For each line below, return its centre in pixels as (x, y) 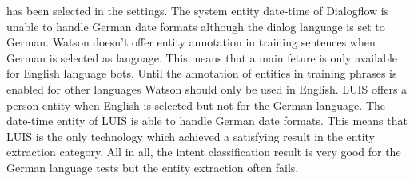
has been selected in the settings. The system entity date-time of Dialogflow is (198, 10)
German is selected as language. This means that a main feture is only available (202, 57)
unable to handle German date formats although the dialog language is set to (196, 26)
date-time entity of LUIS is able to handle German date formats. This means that (207, 121)
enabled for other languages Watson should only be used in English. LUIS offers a (207, 88)
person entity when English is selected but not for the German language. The (196, 105)
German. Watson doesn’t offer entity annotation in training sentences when (191, 42)
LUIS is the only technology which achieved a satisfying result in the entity (191, 136)
